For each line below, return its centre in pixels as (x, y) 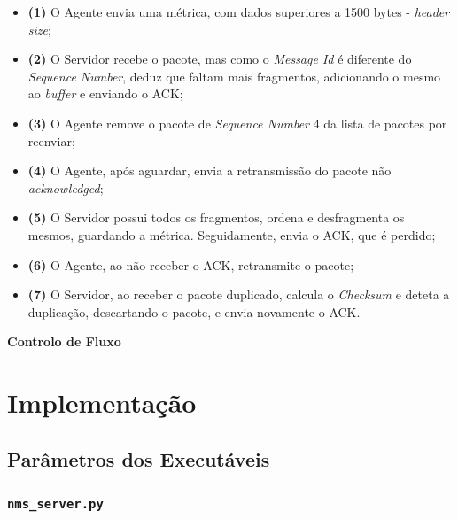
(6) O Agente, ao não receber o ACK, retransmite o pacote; (191, 264)
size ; (39, 29)
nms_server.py (55, 504)
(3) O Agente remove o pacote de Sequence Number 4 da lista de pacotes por (237, 123)
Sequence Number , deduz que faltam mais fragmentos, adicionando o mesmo (234, 76)
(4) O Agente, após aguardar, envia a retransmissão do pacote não (210, 170)
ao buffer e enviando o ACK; (105, 93)
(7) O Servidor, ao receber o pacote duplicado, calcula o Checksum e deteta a (239, 294)
